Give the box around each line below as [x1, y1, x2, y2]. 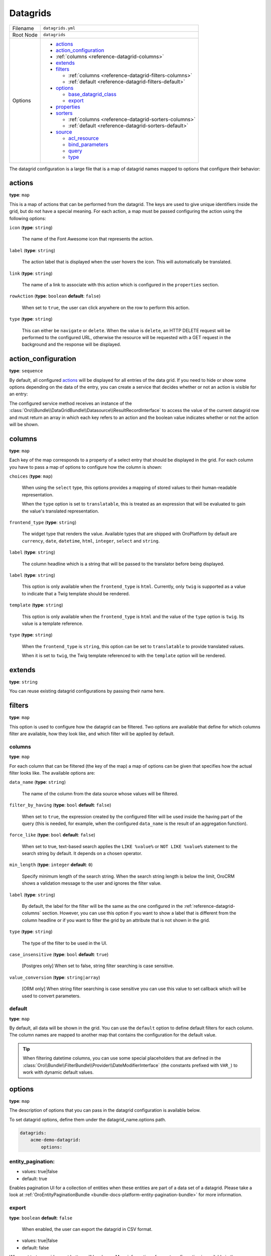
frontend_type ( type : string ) [9, 519, 77, 525]
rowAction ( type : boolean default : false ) [9, 293, 101, 299]
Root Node [12, 31, 38, 38]
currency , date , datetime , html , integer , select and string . [22, 538, 160, 544]
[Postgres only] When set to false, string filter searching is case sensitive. [22, 963, 174, 969]
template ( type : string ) [9, 602, 64, 608]
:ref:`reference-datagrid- [184, 903, 235, 909]
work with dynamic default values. [23, 1069, 94, 1075]
